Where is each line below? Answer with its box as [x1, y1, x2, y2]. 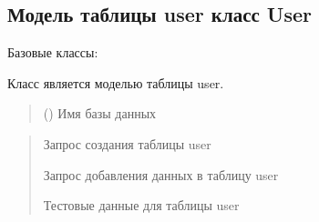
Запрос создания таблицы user [43, 134, 211, 153]
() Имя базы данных [43, 104, 157, 123]
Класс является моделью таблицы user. [7, 73, 224, 92]
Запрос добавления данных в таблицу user [43, 165, 279, 184]
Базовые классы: [7, 43, 98, 62]
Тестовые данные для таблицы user [43, 196, 240, 215]
